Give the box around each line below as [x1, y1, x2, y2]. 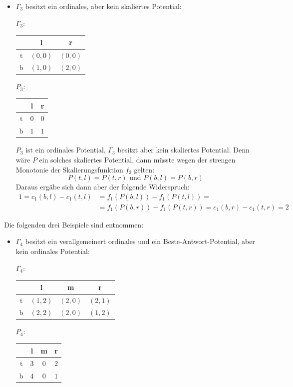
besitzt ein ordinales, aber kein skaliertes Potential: [25, 1, 182, 11]
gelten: [134, 164, 155, 174]
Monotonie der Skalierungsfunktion [15, 164, 123, 174]
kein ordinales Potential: [15, 245, 90, 256]
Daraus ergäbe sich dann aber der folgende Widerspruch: [15, 181, 190, 192]
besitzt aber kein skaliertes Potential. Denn [117, 144, 250, 155]
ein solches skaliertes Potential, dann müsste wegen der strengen [39, 154, 236, 164]
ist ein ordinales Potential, [25, 144, 106, 155]
